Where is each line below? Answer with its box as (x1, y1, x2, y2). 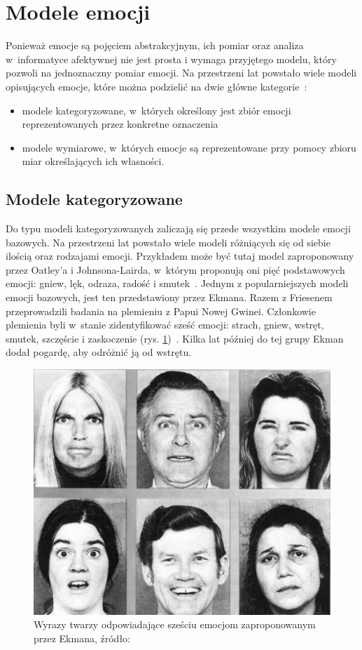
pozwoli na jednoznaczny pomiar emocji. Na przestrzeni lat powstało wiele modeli (6, 65, 357, 80)
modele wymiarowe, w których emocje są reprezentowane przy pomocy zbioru (22, 140, 356, 154)
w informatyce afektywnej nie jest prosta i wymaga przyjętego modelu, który (6, 51, 337, 66)
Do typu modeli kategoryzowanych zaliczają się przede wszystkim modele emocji (6, 221, 351, 236)
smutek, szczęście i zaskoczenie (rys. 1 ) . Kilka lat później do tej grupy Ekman (6, 331, 344, 345)
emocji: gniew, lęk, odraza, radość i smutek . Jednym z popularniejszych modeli (6, 276, 349, 291)
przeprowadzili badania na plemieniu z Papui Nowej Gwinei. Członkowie (6, 303, 316, 318)
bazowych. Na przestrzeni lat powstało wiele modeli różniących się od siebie (6, 234, 330, 249)
